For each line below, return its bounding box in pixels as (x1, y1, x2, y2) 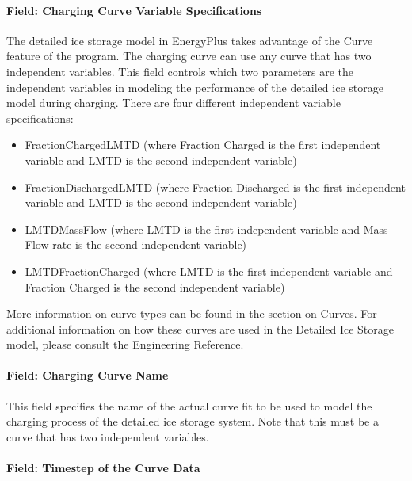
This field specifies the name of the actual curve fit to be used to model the (6, 397, 372, 414)
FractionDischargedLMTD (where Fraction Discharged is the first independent (25, 178, 406, 195)
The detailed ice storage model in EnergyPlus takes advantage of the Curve (6, 32, 373, 48)
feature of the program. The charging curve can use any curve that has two (6, 48, 372, 64)
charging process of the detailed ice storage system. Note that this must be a (6, 413, 379, 429)
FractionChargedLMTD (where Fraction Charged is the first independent (25, 136, 381, 153)
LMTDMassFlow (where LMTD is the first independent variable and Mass (25, 220, 388, 237)
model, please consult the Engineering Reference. (6, 336, 244, 353)
